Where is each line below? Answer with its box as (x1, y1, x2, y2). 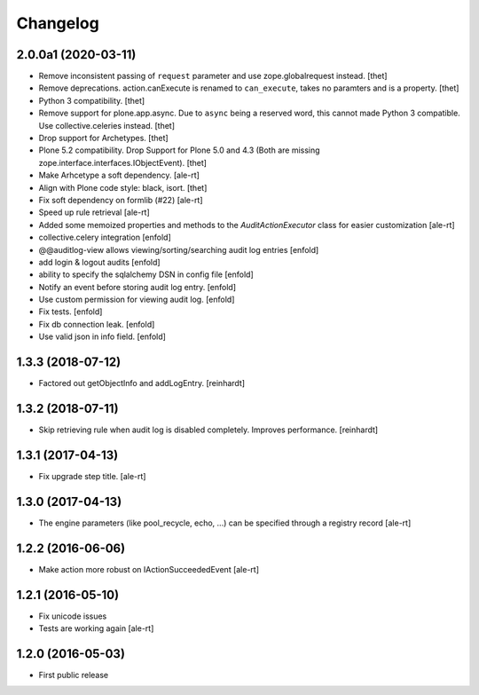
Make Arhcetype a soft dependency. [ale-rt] (38, 170, 200, 181)
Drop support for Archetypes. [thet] (38, 133, 169, 144)
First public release (38, 670, 109, 680)
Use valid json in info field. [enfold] (38, 331, 166, 342)
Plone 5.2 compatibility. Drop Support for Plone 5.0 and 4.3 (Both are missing (38, 145, 320, 155)
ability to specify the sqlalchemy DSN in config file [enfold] (38, 269, 255, 280)
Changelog (16, 13, 99, 33)
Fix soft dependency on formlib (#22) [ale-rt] (38, 194, 203, 205)
